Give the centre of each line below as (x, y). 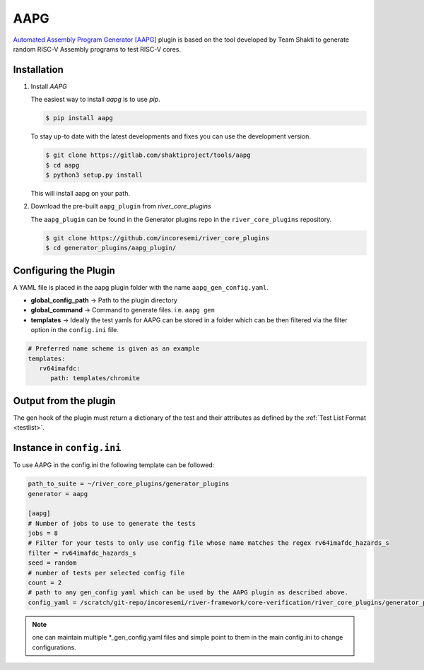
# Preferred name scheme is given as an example (114, 349)
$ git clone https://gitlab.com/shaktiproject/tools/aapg (148, 155)
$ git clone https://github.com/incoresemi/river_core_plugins (158, 238)
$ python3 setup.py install (94, 175)
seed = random (52, 563)
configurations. (54, 647)
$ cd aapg (63, 165)
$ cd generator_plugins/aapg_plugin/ (111, 248)
